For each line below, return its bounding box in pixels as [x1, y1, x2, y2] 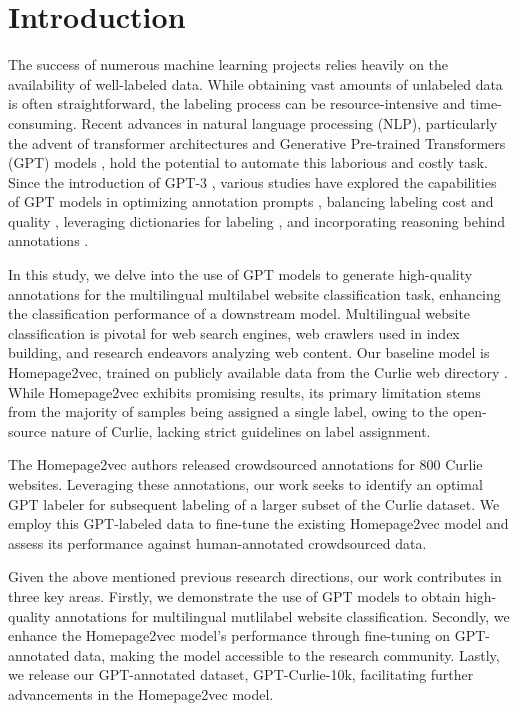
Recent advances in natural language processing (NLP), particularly [81, 112, 498, 133]
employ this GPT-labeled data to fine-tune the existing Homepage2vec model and [8, 513, 509, 534]
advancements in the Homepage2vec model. [8, 683, 274, 704]
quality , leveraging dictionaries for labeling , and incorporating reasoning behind [8, 210, 506, 231]
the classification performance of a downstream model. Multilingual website [8, 303, 471, 324]
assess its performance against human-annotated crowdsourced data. [8, 532, 427, 553]
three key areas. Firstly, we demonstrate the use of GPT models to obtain [8, 585, 461, 606]
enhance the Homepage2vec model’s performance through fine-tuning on [8, 625, 450, 646]
